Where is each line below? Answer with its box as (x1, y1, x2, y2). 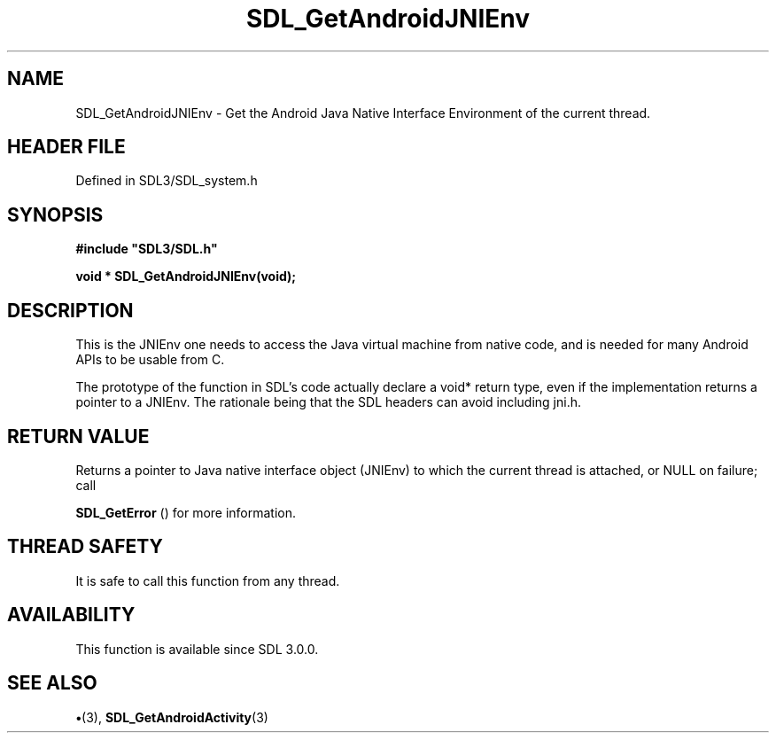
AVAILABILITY (7, 604, 136, 627)
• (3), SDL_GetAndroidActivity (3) (75, 709, 268, 725)
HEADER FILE (7, 136, 126, 159)
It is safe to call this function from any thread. (75, 573, 340, 588)
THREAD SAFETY (7, 535, 163, 558)
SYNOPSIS (7, 203, 104, 226)
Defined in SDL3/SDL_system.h (75, 173, 258, 189)
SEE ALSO (7, 672, 97, 695)
